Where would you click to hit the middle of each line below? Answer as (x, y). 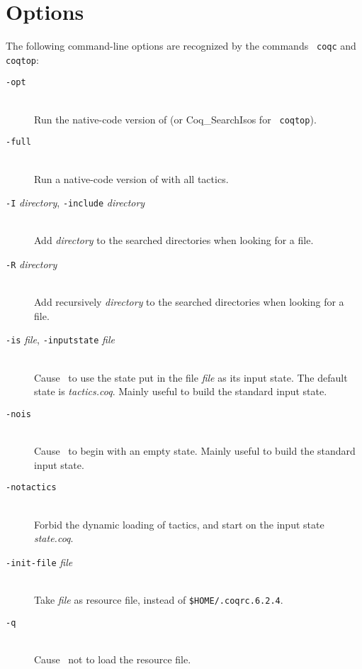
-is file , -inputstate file (60, 339)
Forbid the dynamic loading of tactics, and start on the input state (179, 524)
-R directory (32, 264)
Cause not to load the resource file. (113, 659)
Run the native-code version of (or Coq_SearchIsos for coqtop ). (175, 119)
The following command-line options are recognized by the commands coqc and (181, 46)
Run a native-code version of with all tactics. (131, 178)
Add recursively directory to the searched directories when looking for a (189, 302)
